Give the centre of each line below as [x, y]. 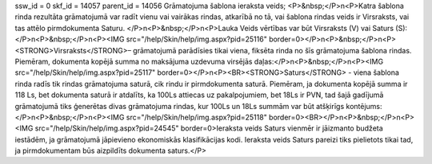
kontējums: [364, 106]
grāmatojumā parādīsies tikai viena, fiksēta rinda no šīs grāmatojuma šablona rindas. [272, 50]
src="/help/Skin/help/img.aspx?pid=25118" [196, 117]
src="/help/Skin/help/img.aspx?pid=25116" [196, 39]
